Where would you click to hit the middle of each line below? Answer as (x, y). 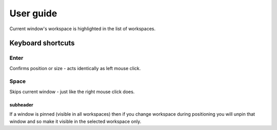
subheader (21, 104)
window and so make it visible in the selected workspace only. (75, 121)
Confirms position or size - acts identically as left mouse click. (75, 68)
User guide (33, 13)
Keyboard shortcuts (42, 43)
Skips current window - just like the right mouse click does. (72, 92)
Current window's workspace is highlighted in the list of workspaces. (83, 29)
